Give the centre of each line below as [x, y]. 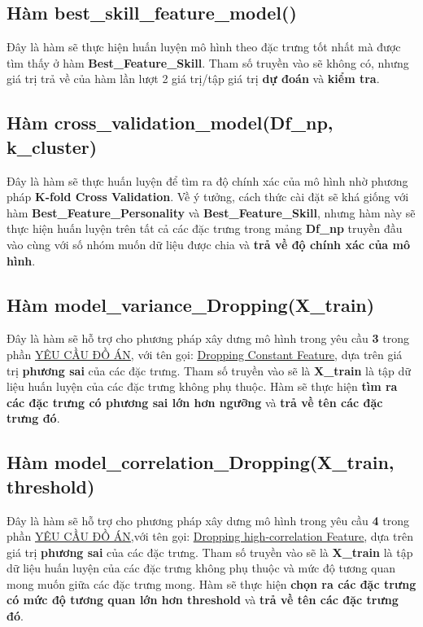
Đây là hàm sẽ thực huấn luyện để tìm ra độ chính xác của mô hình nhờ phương [207, 180]
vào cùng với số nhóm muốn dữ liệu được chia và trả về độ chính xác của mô [208, 244]
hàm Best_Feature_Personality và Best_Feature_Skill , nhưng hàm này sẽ [211, 212]
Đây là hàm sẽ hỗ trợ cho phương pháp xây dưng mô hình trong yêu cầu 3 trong [208, 338]
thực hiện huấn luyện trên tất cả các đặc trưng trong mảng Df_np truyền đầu [205, 228]
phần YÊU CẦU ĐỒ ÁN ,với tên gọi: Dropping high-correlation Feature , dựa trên [210, 536]
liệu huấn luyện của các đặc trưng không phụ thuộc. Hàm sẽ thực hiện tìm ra [202, 386]
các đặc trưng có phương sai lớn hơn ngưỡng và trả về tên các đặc [195, 402]
